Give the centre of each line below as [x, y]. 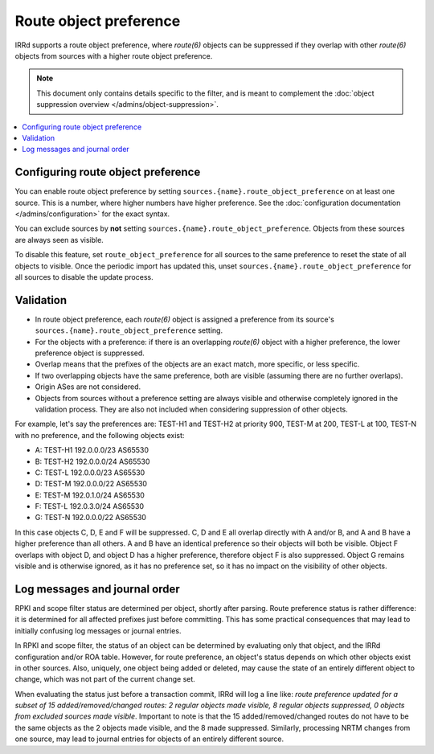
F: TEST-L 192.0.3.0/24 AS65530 [90, 506]
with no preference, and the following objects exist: [100, 435]
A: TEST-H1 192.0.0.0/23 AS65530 [92, 450]
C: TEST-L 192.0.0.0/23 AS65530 [90, 472]
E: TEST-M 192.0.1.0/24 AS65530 [90, 495]
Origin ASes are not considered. [88, 387]
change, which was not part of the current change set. [105, 679]
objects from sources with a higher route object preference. [114, 55]
